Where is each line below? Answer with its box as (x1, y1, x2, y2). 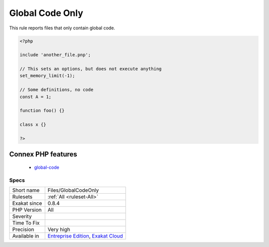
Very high (47, 226, 71, 233)
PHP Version (12, 207, 42, 214)
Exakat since (12, 200, 42, 207)
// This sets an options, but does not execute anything (19, 66, 162, 72)
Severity (12, 213, 32, 220)
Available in (12, 233, 39, 240)
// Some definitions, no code (19, 87, 94, 93)
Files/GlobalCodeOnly (47, 187, 99, 194)
